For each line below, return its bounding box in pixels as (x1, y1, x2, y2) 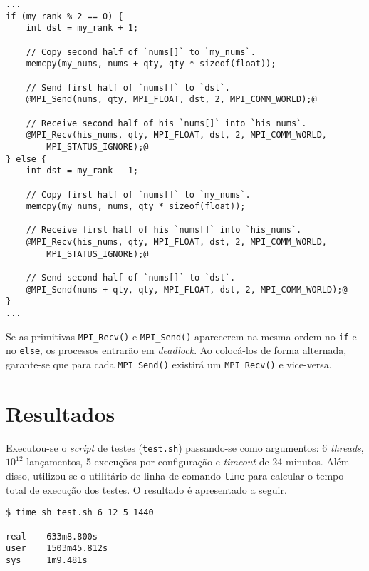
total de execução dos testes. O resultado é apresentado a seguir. (6, 482, 287, 497)
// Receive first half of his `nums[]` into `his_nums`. (26, 225, 302, 236)
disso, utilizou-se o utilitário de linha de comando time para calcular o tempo (6, 468, 344, 483)
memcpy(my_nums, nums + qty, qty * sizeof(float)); (26, 59, 276, 69)
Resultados (6, 398, 115, 428)
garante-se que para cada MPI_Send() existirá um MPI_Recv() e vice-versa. (6, 357, 332, 372)
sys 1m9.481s (6, 555, 88, 565)
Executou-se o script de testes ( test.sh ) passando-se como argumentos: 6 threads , (6, 440, 364, 455)
